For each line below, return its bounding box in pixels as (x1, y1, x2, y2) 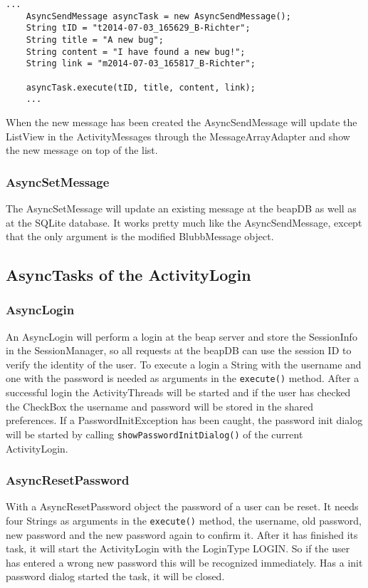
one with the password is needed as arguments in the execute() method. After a (6, 371, 359, 386)
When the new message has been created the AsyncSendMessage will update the (6, 114, 357, 129)
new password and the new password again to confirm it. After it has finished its (6, 527, 358, 542)
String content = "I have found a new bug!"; (26, 46, 246, 57)
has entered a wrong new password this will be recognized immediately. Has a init (6, 555, 363, 569)
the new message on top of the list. (6, 143, 158, 158)
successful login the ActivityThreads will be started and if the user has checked (6, 385, 351, 400)
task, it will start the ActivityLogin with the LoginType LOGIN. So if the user (6, 541, 350, 556)
